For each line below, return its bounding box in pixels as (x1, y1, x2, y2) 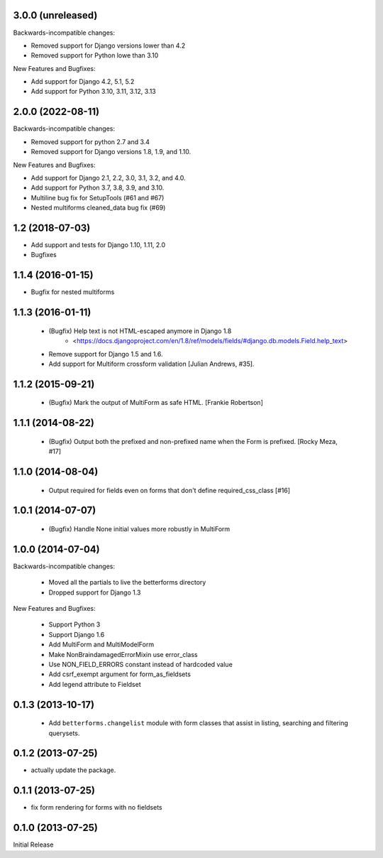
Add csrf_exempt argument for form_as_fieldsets (48, 670, 191, 678)
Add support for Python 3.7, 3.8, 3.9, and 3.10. (30, 183, 165, 192)
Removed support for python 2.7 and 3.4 (30, 137, 150, 146)
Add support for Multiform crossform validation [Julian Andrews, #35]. (48, 359, 255, 368)
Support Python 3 (48, 620, 101, 629)
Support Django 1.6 (48, 630, 105, 639)
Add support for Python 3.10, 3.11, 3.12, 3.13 (30, 87, 156, 96)
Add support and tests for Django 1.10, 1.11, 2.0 (30, 241, 166, 249)
